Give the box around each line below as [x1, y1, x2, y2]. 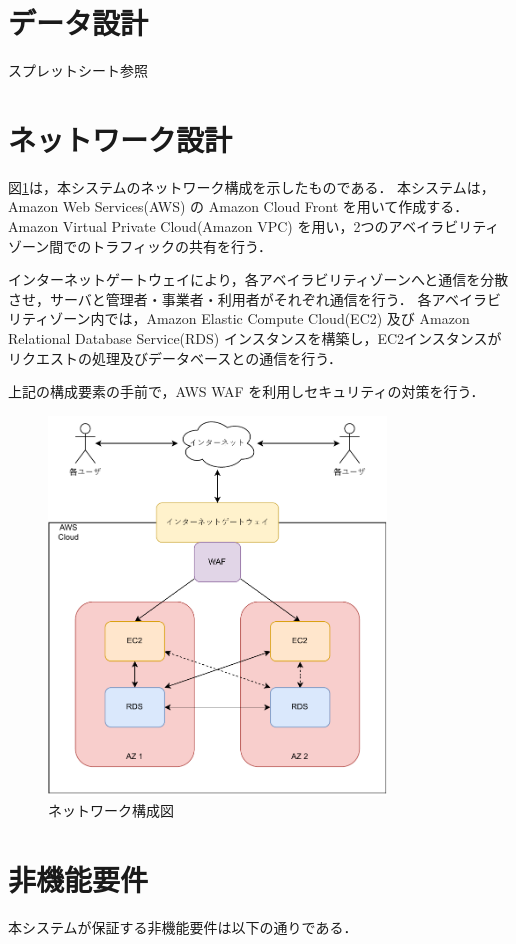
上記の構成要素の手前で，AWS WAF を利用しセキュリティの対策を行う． [8, 381, 485, 402]
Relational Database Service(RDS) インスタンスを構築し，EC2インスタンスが [8, 328, 502, 348]
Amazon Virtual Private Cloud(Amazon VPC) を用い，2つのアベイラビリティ [8, 216, 500, 237]
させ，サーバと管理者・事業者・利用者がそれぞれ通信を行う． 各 [8, 288, 432, 309]
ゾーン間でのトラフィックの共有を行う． [8, 235, 272, 256]
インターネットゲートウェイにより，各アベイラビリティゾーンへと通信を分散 [8, 269, 509, 290]
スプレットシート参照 [8, 60, 148, 81]
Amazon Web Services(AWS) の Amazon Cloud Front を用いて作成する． [8, 196, 469, 217]
